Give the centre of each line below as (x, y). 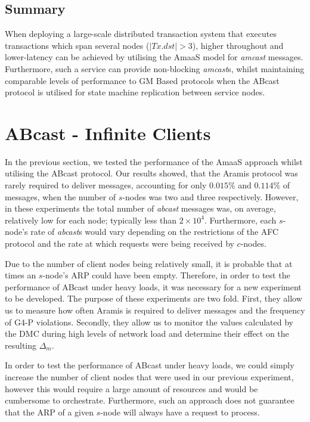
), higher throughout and (238, 45)
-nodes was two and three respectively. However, (210, 196)
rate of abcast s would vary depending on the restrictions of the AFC (155, 232)
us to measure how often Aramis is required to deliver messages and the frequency (155, 310)
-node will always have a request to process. (180, 412)
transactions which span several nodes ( (77, 45)
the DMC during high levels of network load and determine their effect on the (147, 333)
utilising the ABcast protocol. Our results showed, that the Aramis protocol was (151, 173)
